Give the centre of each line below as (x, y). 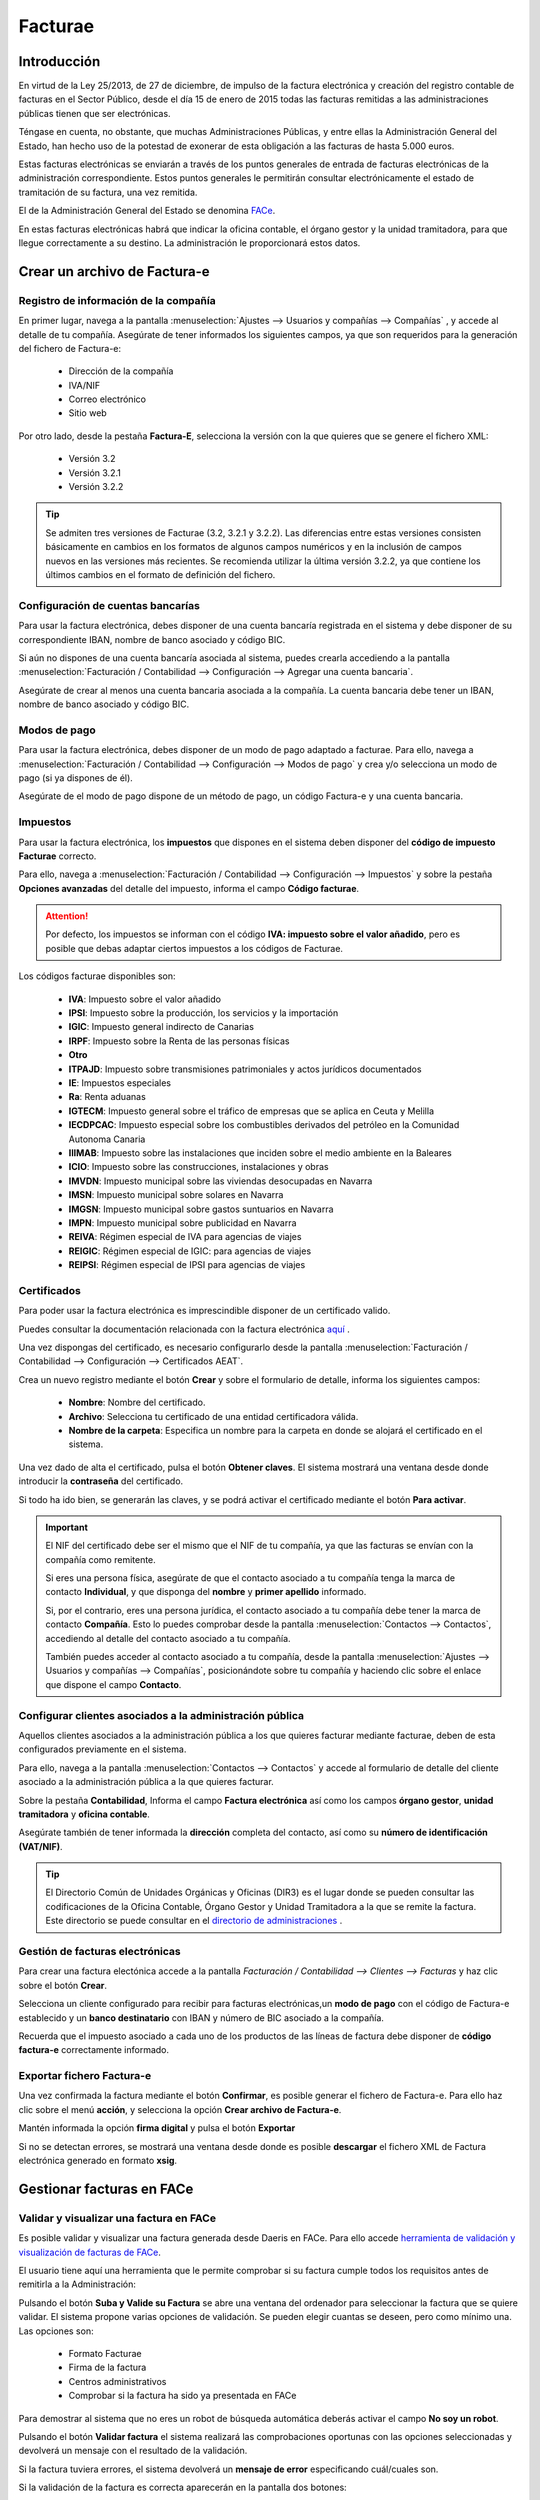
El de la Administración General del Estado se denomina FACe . (147, 211)
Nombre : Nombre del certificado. (137, 1402)
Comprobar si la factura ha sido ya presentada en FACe (182, 2396)
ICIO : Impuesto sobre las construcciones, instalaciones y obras (198, 1167)
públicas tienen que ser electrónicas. (94, 113)
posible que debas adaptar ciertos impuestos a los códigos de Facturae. (194, 948)
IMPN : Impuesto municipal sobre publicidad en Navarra (182, 1222)
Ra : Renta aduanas (107, 1097)
